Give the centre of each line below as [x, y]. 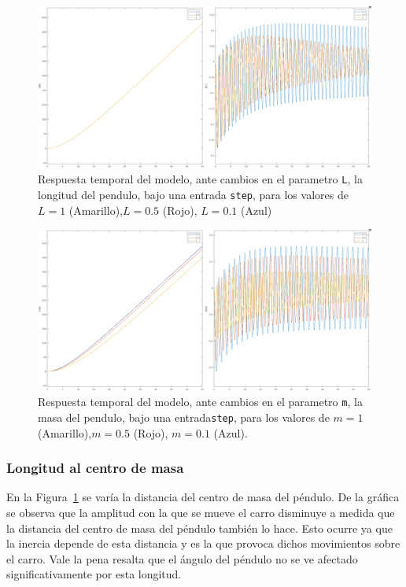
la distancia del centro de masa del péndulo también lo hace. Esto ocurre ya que [199, 528]
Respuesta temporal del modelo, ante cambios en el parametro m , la [200, 402]
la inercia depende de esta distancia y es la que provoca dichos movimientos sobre [203, 543]
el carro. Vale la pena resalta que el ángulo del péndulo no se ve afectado [182, 558]
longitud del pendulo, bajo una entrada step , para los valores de [193, 195]
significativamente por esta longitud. [94, 574]
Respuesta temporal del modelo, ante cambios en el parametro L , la [200, 179]
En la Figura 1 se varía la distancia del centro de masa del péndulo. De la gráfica [203, 497]
